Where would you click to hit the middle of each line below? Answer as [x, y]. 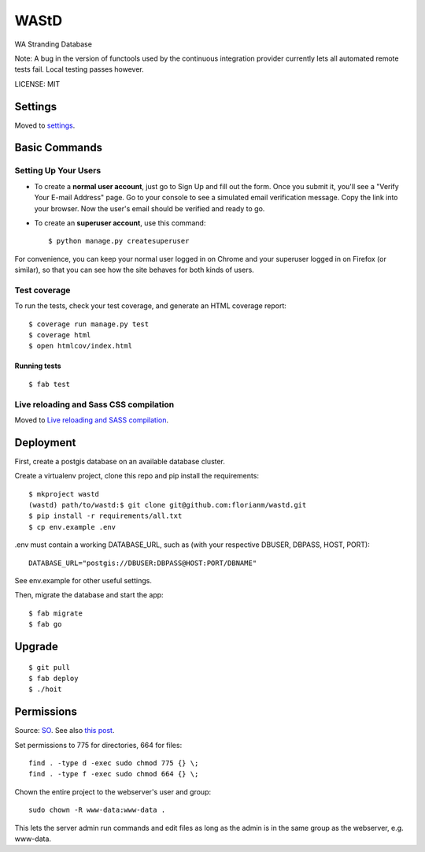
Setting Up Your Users [58, 171]
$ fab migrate [55, 613]
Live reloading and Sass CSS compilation [94, 404]
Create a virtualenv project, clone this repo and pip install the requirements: [137, 476]
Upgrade [37, 646]
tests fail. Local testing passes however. [79, 69]
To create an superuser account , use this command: [120, 223]
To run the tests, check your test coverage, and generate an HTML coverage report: [151, 306]
